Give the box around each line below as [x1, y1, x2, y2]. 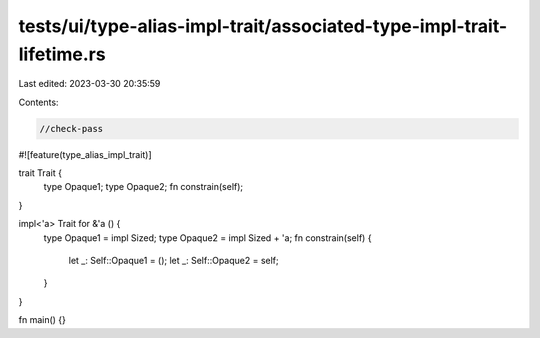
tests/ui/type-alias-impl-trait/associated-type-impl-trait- [18, 15, 508, 37]
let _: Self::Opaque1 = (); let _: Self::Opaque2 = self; [68, 255, 279, 267]
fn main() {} [18, 314, 67, 326]
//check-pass [39, 123, 104, 134]
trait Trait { [18, 167, 62, 179]
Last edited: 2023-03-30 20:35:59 [18, 78, 161, 90]
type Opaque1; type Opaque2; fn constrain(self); [43, 181, 244, 193]
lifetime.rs [18, 43, 106, 65]
